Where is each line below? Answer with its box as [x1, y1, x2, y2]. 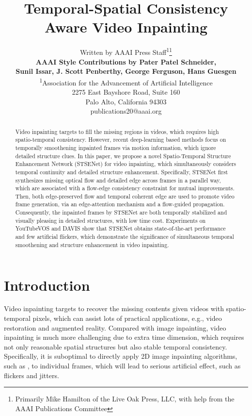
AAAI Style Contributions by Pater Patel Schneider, [35, 56, 217, 67]
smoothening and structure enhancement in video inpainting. [15, 240, 169, 249]
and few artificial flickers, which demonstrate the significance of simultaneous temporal [15, 233, 234, 241]
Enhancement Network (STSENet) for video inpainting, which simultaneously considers [15, 160, 236, 168]
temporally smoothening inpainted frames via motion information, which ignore [15, 143, 216, 151]
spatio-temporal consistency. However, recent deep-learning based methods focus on [15, 135, 226, 144]
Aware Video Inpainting [44, 17, 208, 37]
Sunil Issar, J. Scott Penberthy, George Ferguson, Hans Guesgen [16, 66, 236, 76]
